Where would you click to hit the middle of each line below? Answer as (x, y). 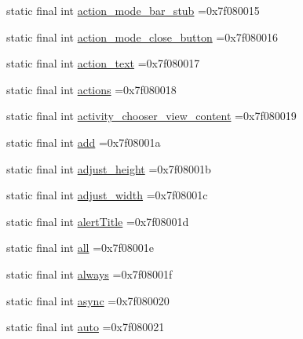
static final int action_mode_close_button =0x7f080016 (142, 36)
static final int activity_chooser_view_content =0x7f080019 (151, 116)
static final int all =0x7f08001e (80, 248)
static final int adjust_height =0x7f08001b (109, 168)
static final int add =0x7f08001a (84, 142)
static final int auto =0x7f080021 (86, 327)
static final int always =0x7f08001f (89, 273)
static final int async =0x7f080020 (88, 300)
